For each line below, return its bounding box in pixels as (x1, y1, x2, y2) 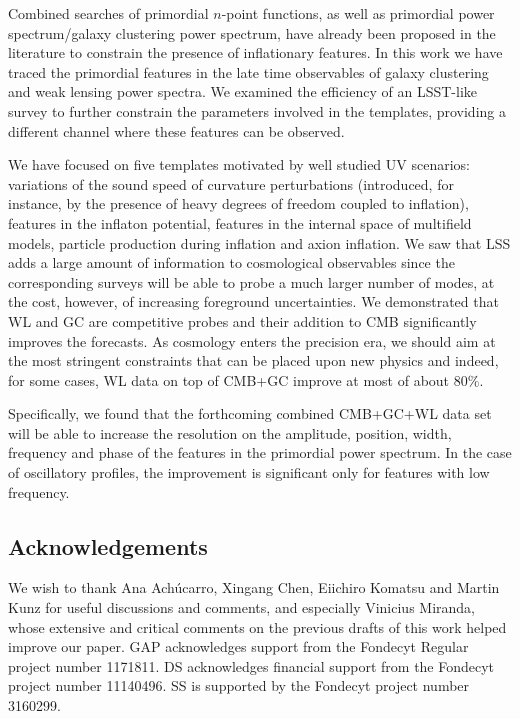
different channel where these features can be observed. (8, 120, 345, 141)
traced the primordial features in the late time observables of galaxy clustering (8, 61, 489, 82)
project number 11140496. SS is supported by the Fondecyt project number (8, 675, 470, 696)
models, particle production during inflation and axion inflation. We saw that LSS (8, 232, 511, 253)
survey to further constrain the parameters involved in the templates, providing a (8, 100, 506, 121)
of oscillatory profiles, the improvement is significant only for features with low (8, 462, 490, 483)
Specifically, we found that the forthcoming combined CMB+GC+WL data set (8, 403, 492, 424)
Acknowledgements (8, 530, 208, 561)
